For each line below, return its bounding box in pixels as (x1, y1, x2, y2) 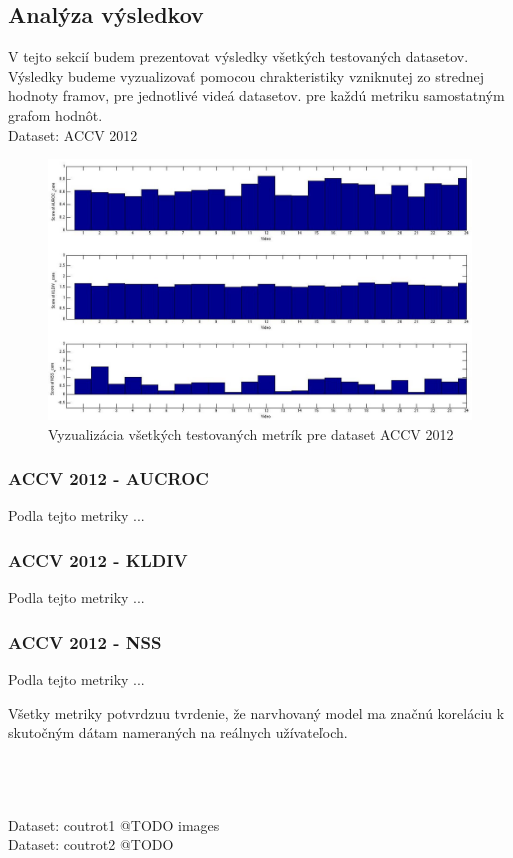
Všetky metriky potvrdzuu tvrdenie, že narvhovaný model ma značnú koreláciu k (8, 702, 505, 723)
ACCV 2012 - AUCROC (8, 466, 209, 491)
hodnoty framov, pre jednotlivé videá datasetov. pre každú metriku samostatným (8, 85, 505, 106)
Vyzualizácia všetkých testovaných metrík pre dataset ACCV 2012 (48, 423, 454, 444)
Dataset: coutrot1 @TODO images (8, 814, 220, 835)
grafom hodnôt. (8, 104, 103, 125)
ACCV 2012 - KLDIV (8, 547, 188, 572)
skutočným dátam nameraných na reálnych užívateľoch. (8, 722, 348, 743)
